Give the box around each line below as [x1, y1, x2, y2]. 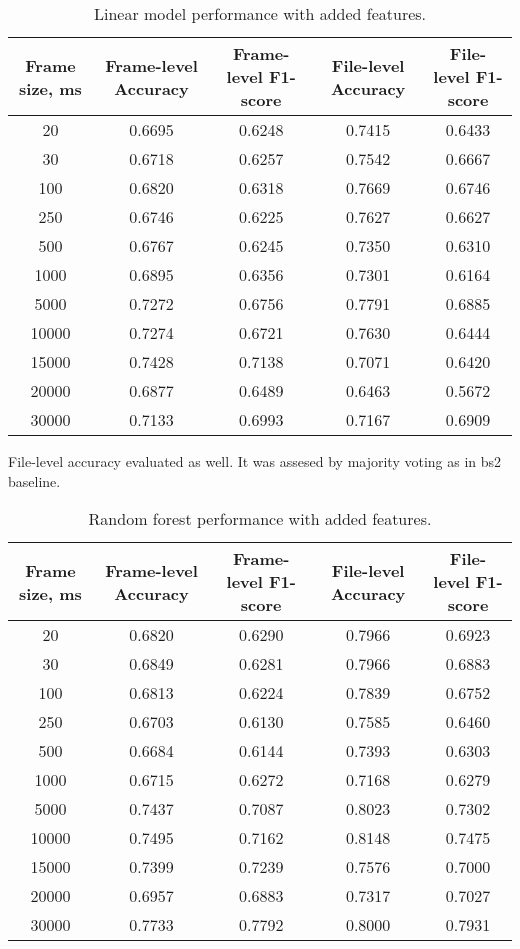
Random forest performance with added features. [88, 507, 432, 531]
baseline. [8, 470, 61, 491]
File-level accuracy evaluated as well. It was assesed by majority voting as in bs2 [8, 451, 502, 471]
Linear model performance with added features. [93, 2, 427, 25]
